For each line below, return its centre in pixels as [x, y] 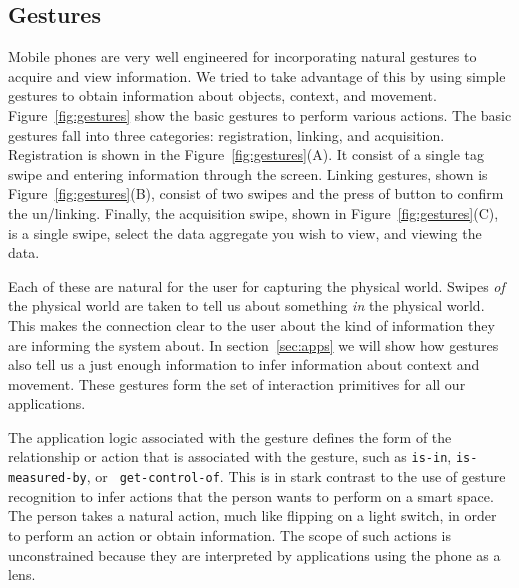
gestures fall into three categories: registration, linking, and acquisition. [226, 134]
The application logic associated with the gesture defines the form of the [230, 436]
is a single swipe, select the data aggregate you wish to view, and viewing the [245, 232]
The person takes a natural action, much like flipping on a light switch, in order [252, 515]
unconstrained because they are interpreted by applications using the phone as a [254, 554]
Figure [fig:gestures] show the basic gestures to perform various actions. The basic [260, 114]
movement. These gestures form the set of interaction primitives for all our [237, 383]
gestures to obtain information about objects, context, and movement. [222, 95]
